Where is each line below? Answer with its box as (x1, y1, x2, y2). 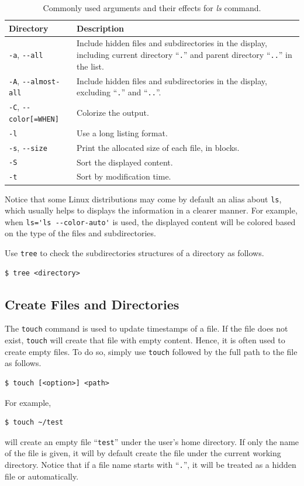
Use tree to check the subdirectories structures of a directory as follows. (5, 247, 264, 259)
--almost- (22, 77, 60, 86)
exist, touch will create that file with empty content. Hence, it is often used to (5, 334, 285, 346)
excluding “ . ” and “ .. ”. (77, 86, 161, 98)
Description (77, 22, 125, 34)
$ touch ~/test (5, 418, 64, 427)
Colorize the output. (77, 106, 149, 118)
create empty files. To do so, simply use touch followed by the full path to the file (5, 345, 298, 357)
